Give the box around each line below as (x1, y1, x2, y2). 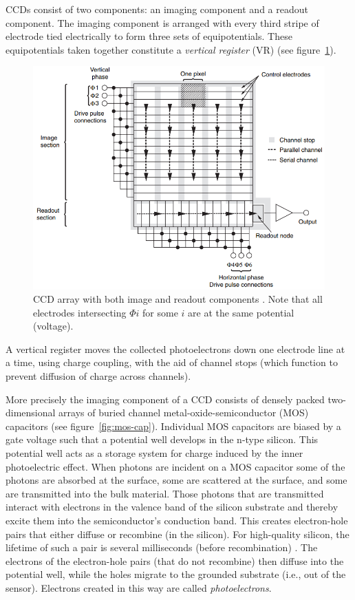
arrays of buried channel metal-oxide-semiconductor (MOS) (58, 405, 309, 420)
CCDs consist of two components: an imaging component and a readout (6, 2, 308, 16)
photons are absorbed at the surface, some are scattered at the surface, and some (6, 473, 347, 487)
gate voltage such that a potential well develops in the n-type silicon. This (6, 432, 319, 447)
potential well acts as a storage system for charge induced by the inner (6, 446, 303, 460)
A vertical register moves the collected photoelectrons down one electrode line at (6, 341, 345, 356)
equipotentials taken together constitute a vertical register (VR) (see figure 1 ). (6, 42, 336, 56)
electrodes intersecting (33, 305, 127, 319)
